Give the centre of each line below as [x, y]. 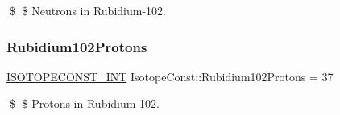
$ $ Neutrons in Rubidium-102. [87, 10]
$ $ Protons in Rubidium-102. [84, 103]
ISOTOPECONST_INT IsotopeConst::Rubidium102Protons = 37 [170, 76]
